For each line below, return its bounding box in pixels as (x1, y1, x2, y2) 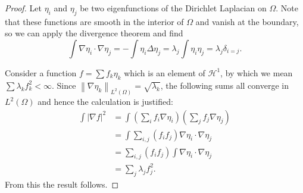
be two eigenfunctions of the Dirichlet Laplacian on (80, 2, 267, 14)
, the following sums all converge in (160, 79, 289, 91)
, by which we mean (220, 66, 293, 79)
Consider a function (5, 66, 77, 79)
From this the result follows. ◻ (5, 178, 119, 190)
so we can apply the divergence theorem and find (5, 27, 183, 39)
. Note (276, 2, 298, 14)
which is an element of (124, 66, 205, 79)
